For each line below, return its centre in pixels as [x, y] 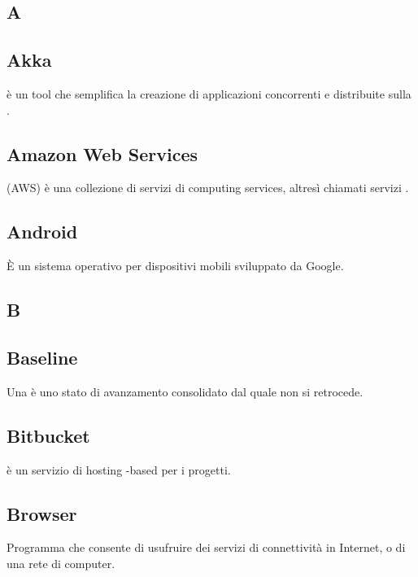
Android [42, 232]
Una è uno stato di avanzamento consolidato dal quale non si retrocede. [185, 391]
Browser [42, 513]
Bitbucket [48, 435]
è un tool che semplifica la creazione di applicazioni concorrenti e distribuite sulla [209, 93]
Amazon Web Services [102, 153]
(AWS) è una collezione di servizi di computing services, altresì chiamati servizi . [208, 188]
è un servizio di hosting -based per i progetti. [119, 469]
